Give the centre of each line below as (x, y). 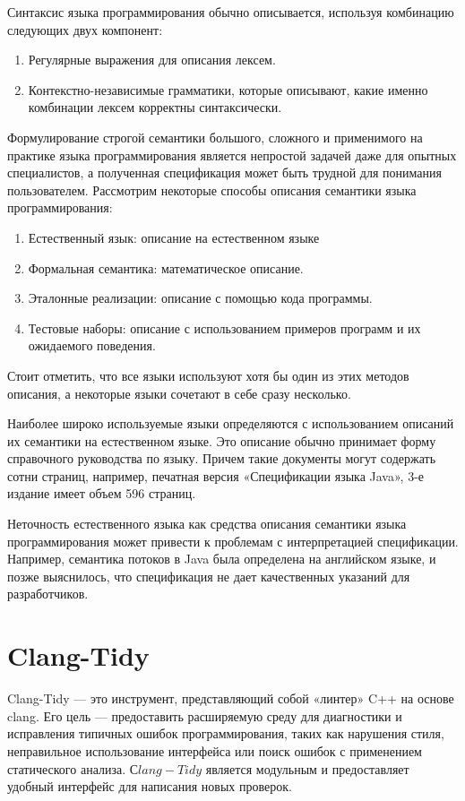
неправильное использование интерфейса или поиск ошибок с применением (215, 750)
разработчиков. (48, 594)
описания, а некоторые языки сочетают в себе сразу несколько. (179, 393)
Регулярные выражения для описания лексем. (152, 60)
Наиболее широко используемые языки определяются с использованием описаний (231, 423)
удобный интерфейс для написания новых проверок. (150, 786)
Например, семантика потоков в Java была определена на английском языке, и (222, 559)
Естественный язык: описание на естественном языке (174, 237)
